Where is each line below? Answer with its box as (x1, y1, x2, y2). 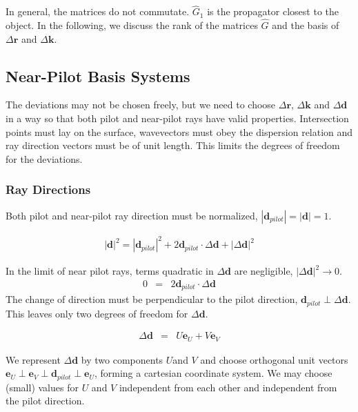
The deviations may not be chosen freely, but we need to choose (6, 97, 276, 112)
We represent (6, 352, 61, 366)
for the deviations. (6, 151, 83, 166)
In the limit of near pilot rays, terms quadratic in (6, 264, 214, 278)
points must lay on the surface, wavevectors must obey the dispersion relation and (6, 124, 353, 139)
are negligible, (234, 264, 293, 278)
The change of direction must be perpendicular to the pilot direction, (6, 292, 298, 306)
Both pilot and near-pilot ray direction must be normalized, (6, 208, 258, 222)
